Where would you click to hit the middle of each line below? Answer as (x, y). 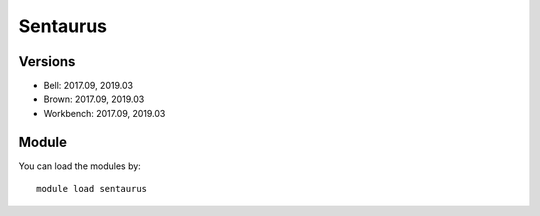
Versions (47, 61)
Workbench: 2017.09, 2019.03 (104, 113)
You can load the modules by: (80, 166)
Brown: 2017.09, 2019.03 (94, 99)
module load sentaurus (92, 189)
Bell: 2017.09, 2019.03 (88, 86)
